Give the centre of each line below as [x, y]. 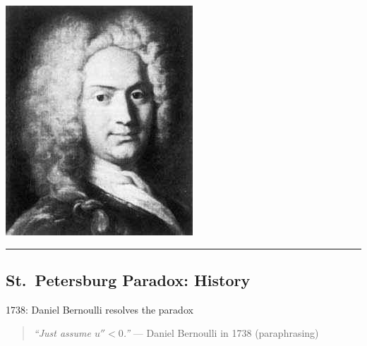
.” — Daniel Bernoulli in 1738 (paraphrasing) [221, 333]
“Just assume [62, 333]
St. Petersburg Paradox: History [128, 279]
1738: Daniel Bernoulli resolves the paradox [100, 309]
